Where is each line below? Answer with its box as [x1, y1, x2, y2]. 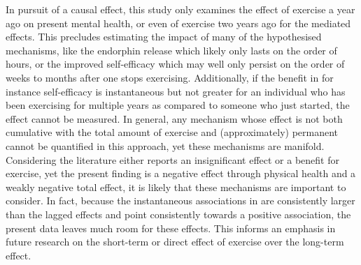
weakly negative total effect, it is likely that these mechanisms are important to [6, 179, 346, 194]
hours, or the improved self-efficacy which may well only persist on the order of [6, 56, 345, 71]
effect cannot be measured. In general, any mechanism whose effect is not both [6, 111, 343, 126]
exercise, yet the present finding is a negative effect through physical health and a [6, 166, 356, 181]
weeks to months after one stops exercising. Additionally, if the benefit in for [6, 70, 334, 84]
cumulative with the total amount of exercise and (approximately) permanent [6, 125, 339, 139]
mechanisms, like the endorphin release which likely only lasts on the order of [6, 43, 337, 57]
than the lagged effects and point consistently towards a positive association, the [6, 206, 351, 221]
